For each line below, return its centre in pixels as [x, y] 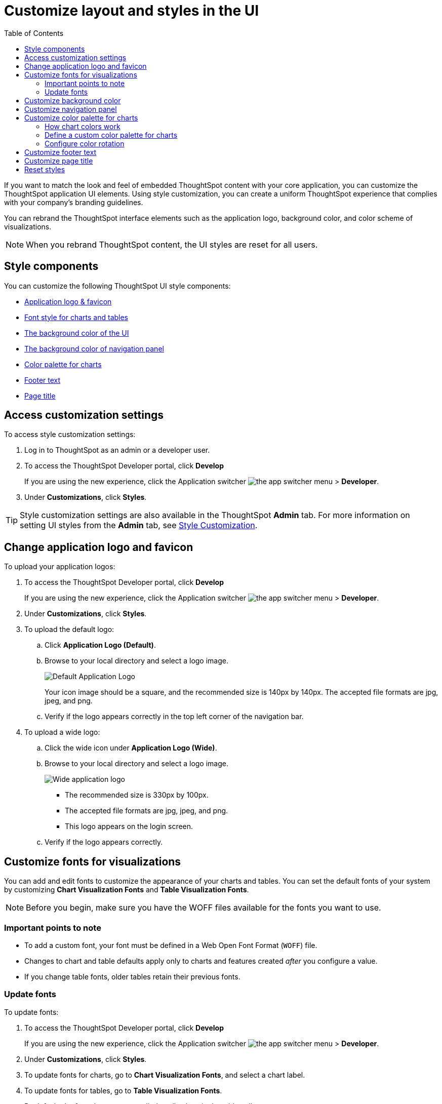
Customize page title [59, 161]
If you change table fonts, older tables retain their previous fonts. [132, 976]
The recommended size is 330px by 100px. [137, 795]
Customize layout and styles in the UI [132, 11]
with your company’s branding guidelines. [74, 202]
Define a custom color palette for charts [111, 135]
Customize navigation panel [71, 109]
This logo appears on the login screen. [129, 826]
